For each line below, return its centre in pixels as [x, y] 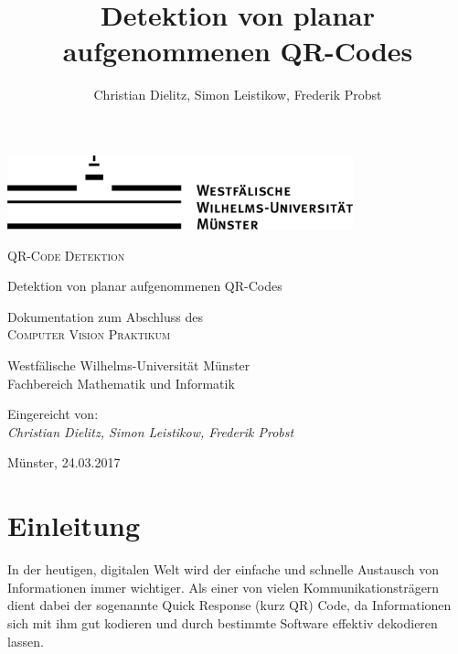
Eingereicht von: [53, 414]
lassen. [26, 641]
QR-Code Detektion [66, 255]
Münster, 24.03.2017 [64, 462]
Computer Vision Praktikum [89, 334]
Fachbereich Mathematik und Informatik [121, 383]
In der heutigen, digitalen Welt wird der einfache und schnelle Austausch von [224, 569]
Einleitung [74, 525]
